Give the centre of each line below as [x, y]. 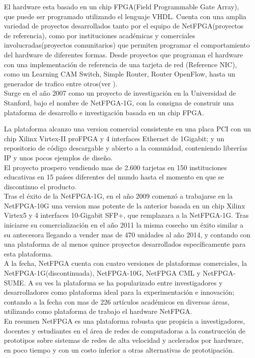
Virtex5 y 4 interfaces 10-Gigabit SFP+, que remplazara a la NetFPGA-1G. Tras [127, 215]
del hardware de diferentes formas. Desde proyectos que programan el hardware [124, 54]
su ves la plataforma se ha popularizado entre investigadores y [129, 282]
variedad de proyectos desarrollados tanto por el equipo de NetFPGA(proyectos [124, 26]
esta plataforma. [28, 253]
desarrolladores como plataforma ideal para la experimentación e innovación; [119, 292]
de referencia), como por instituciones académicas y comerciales [99, 35]
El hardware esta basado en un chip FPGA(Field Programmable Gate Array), [122, 6]
